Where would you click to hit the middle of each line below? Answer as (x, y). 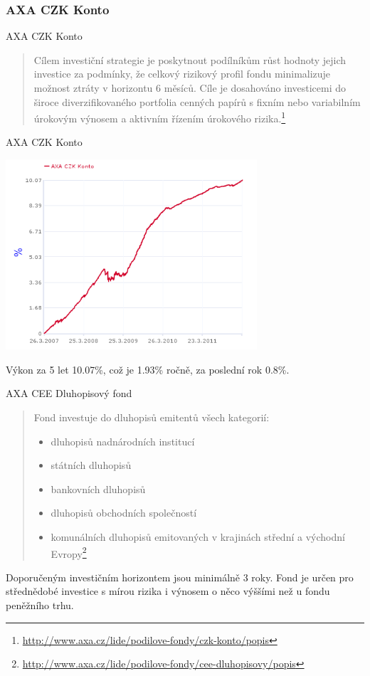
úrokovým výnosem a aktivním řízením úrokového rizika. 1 (160, 117)
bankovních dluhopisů (98, 488)
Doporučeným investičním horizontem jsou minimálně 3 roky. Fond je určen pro (180, 577)
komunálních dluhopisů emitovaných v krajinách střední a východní (198, 536)
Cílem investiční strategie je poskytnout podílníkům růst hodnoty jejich (190, 59)
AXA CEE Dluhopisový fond (69, 393)
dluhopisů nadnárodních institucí (123, 441)
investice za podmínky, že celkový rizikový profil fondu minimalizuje (182, 74)
